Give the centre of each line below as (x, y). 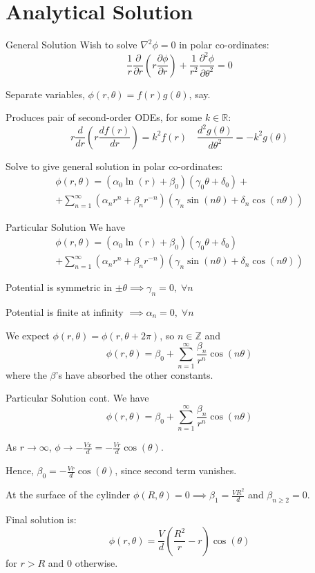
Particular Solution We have (65, 226)
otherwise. (96, 562)
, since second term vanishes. (176, 470)
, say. (200, 94)
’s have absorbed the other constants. (134, 374)
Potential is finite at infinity (65, 311)
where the (26, 374)
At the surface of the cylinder (68, 495)
